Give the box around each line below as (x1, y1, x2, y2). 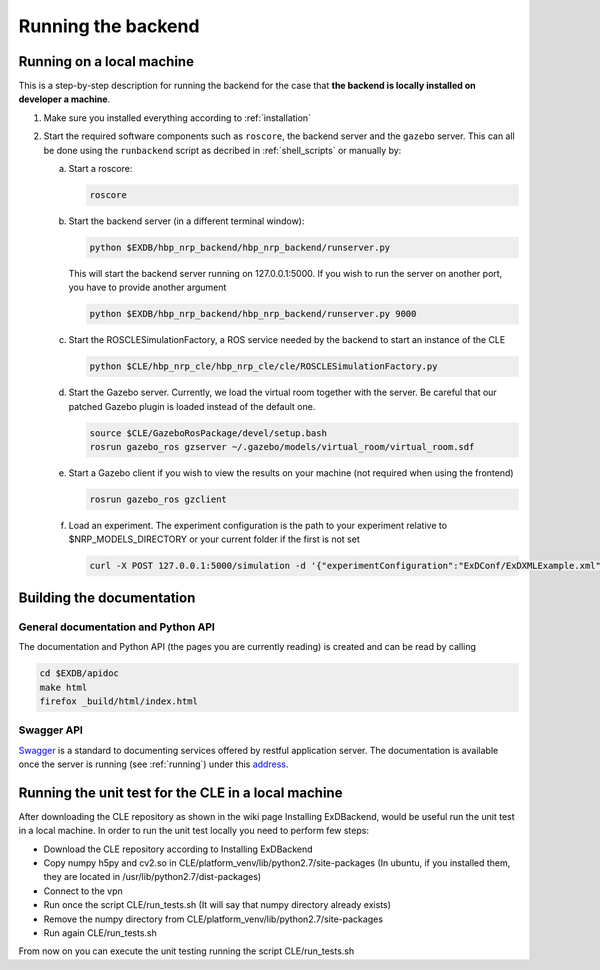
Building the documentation (18, 589, 196, 606)
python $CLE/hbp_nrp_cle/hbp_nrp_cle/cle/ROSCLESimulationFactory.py (89, 361, 438, 372)
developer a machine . (18, 93, 111, 105)
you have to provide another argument (68, 281, 227, 294)
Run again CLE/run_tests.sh (43, 927, 157, 939)
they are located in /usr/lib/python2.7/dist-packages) (43, 871, 262, 883)
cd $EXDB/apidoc (39, 668, 120, 679)
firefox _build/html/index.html (39, 695, 199, 707)
